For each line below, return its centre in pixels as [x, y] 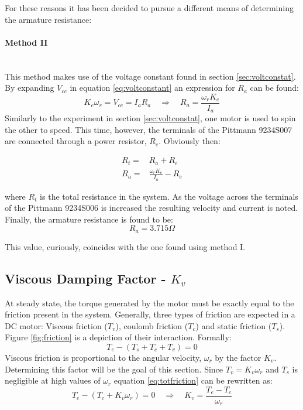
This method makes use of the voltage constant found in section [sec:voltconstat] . [150, 76]
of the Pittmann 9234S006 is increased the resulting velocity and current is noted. [151, 208]
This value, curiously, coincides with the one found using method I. [125, 246]
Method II [26, 42]
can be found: [274, 88]
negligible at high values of [53, 380]
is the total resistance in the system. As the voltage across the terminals [169, 196]
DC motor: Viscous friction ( [56, 325]
